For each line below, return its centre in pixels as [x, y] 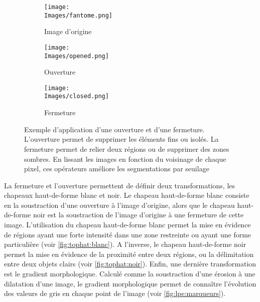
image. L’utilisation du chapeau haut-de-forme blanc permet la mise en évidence [127, 225]
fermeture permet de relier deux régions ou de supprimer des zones [127, 148]
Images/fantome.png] [79, 15]
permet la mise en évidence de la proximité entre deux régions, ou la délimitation [129, 254]
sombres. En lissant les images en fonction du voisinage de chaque [125, 159]
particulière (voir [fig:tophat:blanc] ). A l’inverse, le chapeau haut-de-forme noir [125, 244]
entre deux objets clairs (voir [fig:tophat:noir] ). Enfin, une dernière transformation [130, 264]
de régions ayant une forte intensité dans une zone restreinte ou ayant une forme [128, 234]
